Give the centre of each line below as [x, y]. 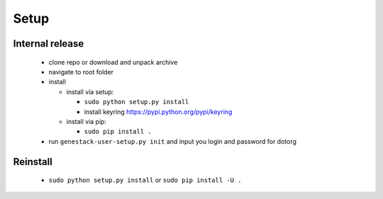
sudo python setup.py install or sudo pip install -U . [145, 180]
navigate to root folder [81, 72]
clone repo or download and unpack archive [113, 62]
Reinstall [33, 162]
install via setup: [90, 91]
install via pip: [86, 121]
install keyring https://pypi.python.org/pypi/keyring [158, 112]
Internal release [49, 44]
